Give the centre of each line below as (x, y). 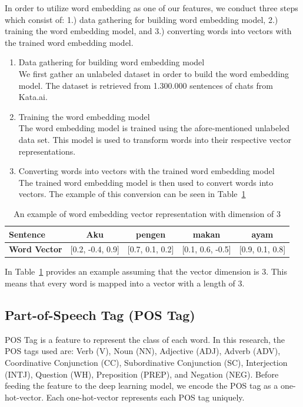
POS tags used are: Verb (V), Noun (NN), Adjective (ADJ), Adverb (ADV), (143, 351)
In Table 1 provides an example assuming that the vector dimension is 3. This (146, 271)
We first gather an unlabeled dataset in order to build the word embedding (154, 73)
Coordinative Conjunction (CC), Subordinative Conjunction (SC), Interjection (146, 363)
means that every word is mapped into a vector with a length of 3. (125, 283)
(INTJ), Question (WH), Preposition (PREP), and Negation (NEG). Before (142, 374)
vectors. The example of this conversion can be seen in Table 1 (132, 194)
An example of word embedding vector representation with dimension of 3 (147, 213)
